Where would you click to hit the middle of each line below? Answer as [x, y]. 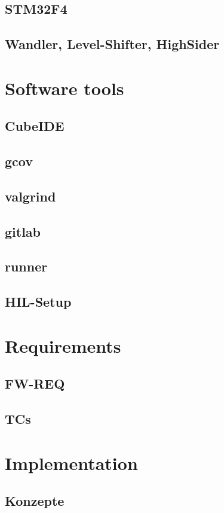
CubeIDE [35, 126]
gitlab [23, 231]
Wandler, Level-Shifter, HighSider [112, 44]
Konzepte [35, 501]
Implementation [71, 462]
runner [26, 266]
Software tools [65, 88]
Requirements [63, 345]
